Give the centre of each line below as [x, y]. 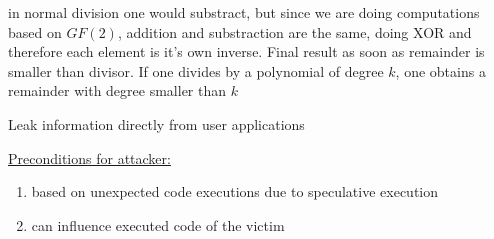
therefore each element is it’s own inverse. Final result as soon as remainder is [246, 51]
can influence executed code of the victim [158, 224]
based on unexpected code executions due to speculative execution [235, 191]
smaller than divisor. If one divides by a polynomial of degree [196, 70]
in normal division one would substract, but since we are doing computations [244, 12]
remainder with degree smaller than [117, 90]
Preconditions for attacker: [89, 157]
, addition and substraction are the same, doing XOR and [294, 31]
